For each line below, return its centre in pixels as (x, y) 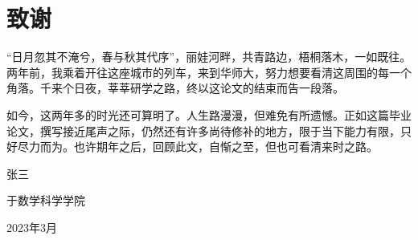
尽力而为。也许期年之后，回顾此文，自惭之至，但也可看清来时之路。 (197, 146)
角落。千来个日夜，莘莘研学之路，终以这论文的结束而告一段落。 (175, 88)
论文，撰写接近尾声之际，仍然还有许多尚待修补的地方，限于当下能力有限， (203, 130)
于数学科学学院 (46, 200)
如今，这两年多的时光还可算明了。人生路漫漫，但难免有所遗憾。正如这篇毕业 (209, 114)
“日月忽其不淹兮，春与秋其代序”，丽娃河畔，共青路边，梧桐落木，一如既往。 (209, 57)
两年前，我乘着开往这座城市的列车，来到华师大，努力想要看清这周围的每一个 (209, 72)
